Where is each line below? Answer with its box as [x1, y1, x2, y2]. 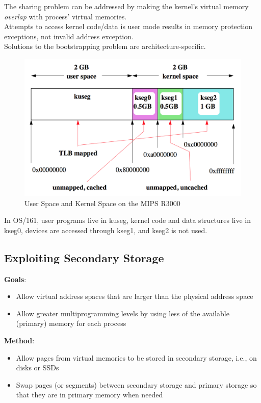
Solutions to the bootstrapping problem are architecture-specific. [4, 41, 206, 52]
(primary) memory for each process [16, 318, 126, 329]
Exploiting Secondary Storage [4, 249, 164, 265]
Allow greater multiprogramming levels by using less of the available [16, 308, 229, 318]
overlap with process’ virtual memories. [4, 11, 127, 21]
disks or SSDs [16, 362, 59, 373]
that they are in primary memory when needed [16, 389, 163, 400]
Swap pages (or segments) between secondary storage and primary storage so [16, 379, 257, 390]
